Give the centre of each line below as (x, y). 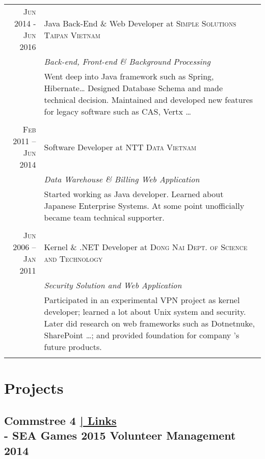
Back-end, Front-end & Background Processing (127, 61)
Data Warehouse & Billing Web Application (122, 179)
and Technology (73, 259)
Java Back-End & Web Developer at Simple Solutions (140, 23)
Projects (34, 388)
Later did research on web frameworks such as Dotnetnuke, (149, 323)
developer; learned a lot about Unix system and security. (145, 312)
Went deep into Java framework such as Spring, (129, 76)
